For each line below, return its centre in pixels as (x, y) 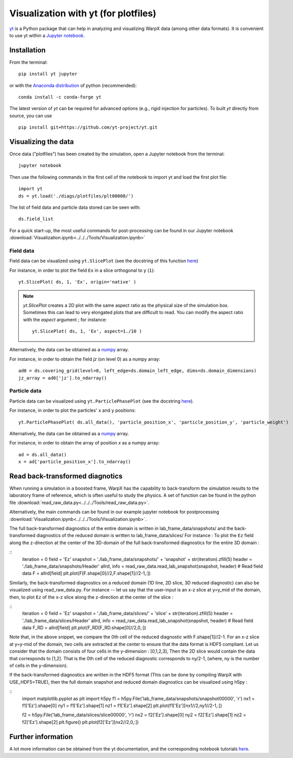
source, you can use (31, 116)
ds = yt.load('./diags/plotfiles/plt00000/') (76, 196)
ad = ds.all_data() (43, 455)
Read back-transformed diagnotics (66, 476)
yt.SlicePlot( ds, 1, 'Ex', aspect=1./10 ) (87, 331)
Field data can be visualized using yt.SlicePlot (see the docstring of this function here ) (104, 261)
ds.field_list (36, 219)
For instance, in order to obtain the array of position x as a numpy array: (85, 443)
